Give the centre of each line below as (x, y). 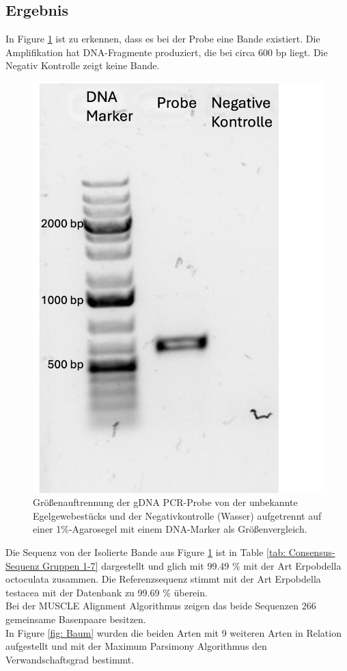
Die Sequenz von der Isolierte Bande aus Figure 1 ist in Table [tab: (146, 552)
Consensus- (312, 552)
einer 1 (47, 529)
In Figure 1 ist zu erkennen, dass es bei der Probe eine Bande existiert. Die (163, 39)
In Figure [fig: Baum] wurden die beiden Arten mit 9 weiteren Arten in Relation (173, 632)
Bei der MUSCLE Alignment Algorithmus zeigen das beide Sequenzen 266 (161, 606)
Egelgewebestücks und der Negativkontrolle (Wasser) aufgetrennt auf (177, 515)
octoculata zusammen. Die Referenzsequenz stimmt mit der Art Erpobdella (163, 579)
